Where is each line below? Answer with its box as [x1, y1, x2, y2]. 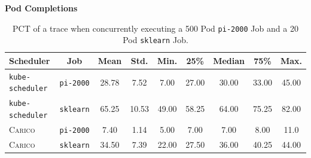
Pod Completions [5, 2, 78, 14]
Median [213, 54, 245, 66]
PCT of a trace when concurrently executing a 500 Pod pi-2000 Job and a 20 [13, 22, 298, 34]
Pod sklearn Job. [123, 34, 188, 46]
